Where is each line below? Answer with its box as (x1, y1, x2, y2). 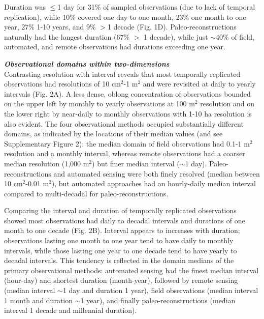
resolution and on (200, 98, 254, 109)
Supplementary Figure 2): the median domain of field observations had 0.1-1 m (4, 138, 250, 149)
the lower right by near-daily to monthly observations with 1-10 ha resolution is (4, 108, 252, 119)
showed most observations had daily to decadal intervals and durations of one (4, 215, 245, 225)
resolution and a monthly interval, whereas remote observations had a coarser (4, 148, 245, 159)
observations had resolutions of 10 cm (4, 78, 121, 89)
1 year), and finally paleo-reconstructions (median (80, 295, 236, 305)
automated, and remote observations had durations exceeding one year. (4, 41, 225, 52)
